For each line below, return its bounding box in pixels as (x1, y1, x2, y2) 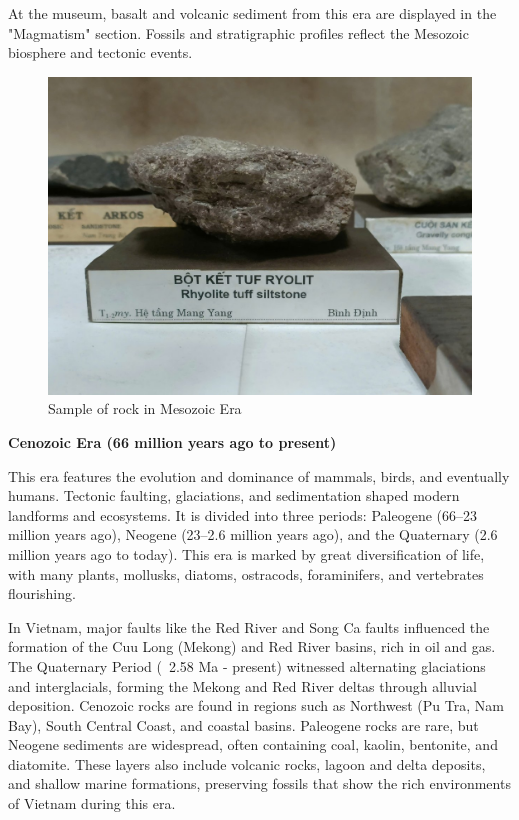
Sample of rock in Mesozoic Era (48, 398, 242, 419)
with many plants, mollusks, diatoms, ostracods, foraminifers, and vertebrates (8, 563, 484, 584)
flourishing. (8, 583, 76, 604)
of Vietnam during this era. (8, 793, 176, 814)
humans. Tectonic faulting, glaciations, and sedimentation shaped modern (8, 485, 460, 506)
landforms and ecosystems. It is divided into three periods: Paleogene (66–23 (8, 504, 477, 525)
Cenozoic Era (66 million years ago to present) (8, 431, 337, 452)
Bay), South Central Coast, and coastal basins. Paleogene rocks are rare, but (8, 714, 479, 735)
